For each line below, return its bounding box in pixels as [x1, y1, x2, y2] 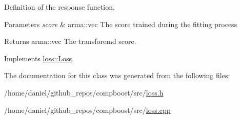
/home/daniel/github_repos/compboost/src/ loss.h [4, 87, 164, 98]
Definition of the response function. [4, 2, 115, 12]
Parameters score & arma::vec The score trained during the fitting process [4, 18, 237, 29]
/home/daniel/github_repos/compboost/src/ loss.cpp [4, 104, 171, 115]
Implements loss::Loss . [4, 53, 74, 63]
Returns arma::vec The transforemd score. [4, 36, 136, 46]
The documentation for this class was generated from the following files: [4, 70, 230, 81]
